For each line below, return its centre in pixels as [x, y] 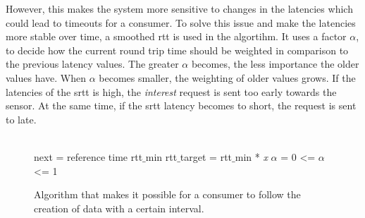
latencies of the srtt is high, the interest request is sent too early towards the [171, 91]
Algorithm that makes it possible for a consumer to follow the [167, 194]
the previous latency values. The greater [92, 64]
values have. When [46, 77]
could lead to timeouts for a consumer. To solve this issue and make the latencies [181, 22]
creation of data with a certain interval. [119, 208]
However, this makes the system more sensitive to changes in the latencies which [179, 8]
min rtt [161, 156]
